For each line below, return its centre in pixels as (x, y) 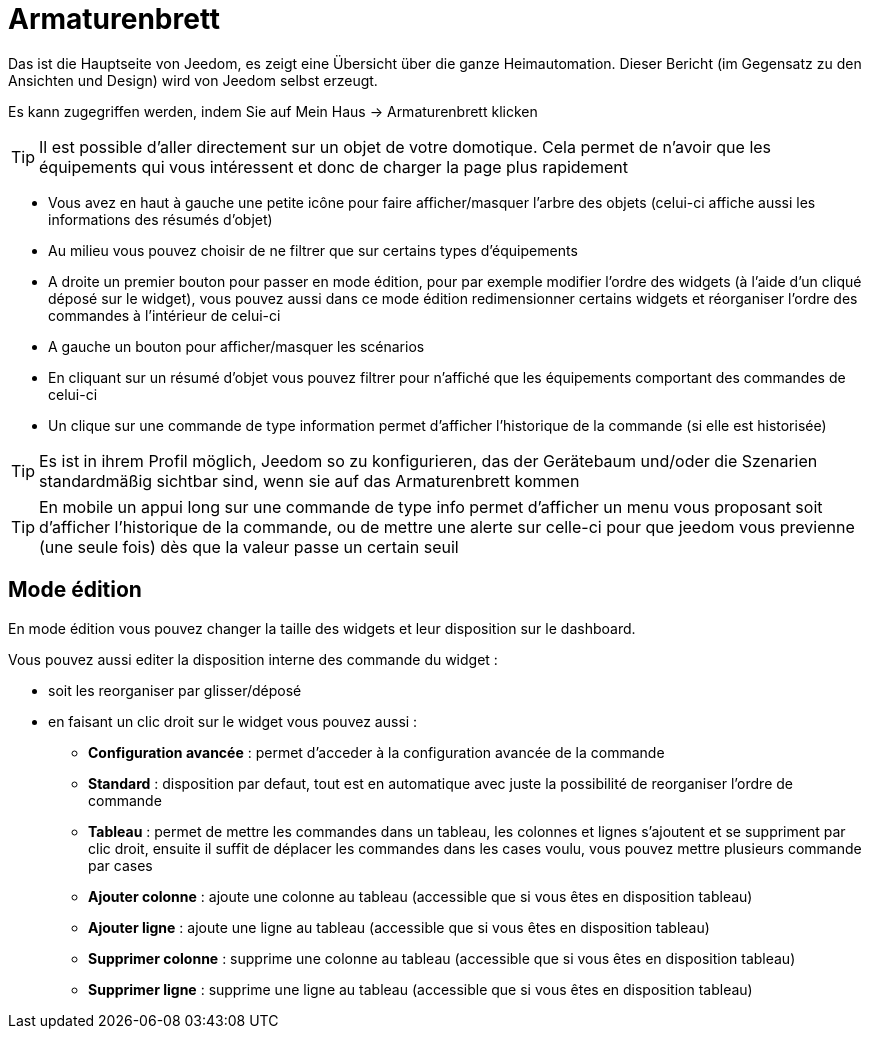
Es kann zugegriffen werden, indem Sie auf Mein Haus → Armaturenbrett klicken (273, 111)
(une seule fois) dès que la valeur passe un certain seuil (249, 546)
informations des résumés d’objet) (160, 219)
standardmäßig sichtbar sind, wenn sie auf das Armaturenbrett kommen (309, 480)
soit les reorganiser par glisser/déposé (175, 690)
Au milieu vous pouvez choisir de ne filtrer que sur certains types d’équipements (313, 250)
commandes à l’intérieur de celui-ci (164, 315)
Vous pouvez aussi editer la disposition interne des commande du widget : (253, 659)
